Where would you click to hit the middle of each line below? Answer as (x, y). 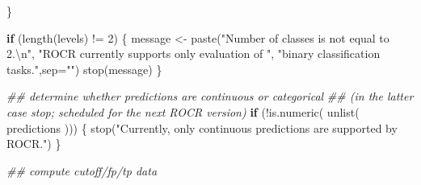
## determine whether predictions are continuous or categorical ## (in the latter (210, 96)
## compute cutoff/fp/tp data (82, 170)
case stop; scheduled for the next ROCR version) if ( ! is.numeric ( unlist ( (183, 111)
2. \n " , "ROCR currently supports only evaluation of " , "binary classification (194, 53)
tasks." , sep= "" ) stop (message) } (84, 69)
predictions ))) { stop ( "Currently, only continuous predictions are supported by (202, 127)
